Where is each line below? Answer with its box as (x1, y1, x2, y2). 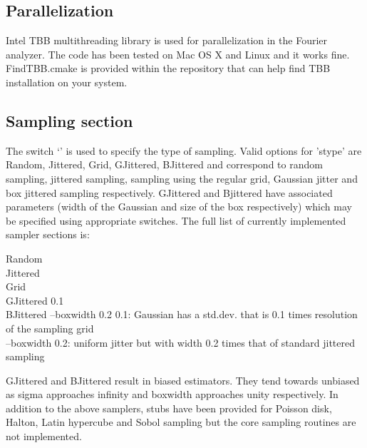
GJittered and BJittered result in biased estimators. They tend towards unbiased (6, 372, 360, 387)
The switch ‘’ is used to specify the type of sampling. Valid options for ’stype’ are (6, 143, 362, 158)
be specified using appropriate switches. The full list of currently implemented (6, 213, 346, 228)
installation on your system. (6, 74, 128, 89)
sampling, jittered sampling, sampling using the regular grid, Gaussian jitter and (6, 170, 358, 185)
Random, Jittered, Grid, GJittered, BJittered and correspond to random (6, 157, 323, 172)
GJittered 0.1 (6, 292, 64, 307)
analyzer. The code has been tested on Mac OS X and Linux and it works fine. (6, 46, 350, 61)
